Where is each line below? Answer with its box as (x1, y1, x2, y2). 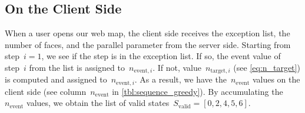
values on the (252, 73, 300, 85)
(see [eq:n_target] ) (233, 61, 300, 73)
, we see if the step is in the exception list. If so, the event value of (41, 50, 281, 62)
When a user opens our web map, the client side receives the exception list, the (5, 27, 290, 39)
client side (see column (5, 85, 87, 97)
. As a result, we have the (134, 73, 227, 85)
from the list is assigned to (29, 61, 125, 73)
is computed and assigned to (5, 73, 107, 85)
